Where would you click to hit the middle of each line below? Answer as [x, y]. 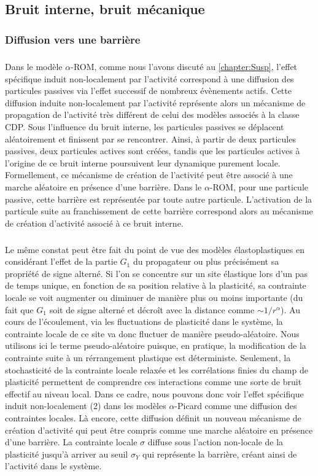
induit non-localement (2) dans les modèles [86, 406]
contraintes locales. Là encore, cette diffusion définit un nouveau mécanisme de [153, 418]
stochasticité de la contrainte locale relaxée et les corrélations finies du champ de [157, 369]
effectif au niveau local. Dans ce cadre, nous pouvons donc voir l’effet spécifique [154, 393]
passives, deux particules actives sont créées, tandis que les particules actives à [153, 151]
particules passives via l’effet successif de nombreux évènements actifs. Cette [148, 91]
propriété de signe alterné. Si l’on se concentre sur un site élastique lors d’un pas [157, 273]
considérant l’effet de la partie [61, 261]
